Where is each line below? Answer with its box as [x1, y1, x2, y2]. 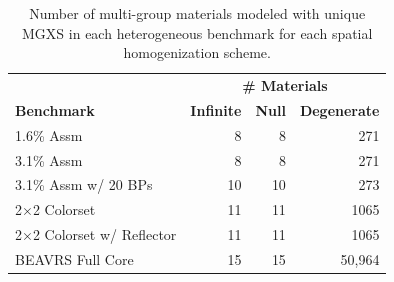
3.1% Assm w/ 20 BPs [15, 174, 153, 195]
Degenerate [299, 99, 380, 120]
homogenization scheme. [123, 42, 271, 63]
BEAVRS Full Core [15, 248, 134, 269]
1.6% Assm [15, 124, 83, 145]
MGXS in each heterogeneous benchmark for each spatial [22, 22, 373, 43]
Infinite [190, 99, 242, 120]
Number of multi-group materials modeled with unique [29, 3, 366, 23]
